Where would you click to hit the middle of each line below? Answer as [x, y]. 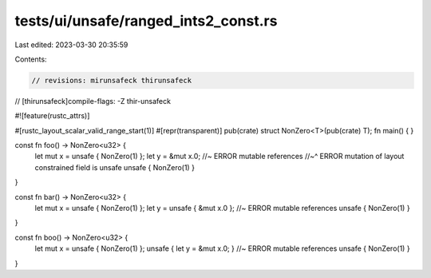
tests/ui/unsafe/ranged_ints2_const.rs [146, 21]
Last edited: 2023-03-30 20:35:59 [71, 45]
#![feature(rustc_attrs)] [52, 116]
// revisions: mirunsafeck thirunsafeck [111, 80]
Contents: [31, 59]
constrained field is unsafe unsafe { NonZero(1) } [115, 167]
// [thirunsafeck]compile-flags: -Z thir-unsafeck [93, 101]
